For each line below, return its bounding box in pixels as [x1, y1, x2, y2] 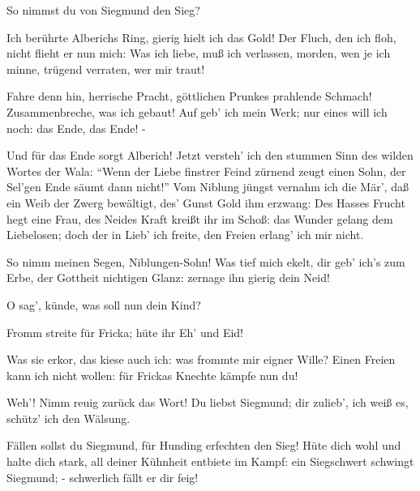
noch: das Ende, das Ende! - [6, 119, 146, 136]
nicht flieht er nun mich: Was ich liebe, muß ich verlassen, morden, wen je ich [6, 45, 391, 62]
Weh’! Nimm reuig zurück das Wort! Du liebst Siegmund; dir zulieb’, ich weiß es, [6, 394, 409, 411]
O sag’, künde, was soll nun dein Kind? [6, 296, 201, 313]
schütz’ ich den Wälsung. [6, 409, 131, 426]
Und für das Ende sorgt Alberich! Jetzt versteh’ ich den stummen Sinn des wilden [6, 147, 414, 164]
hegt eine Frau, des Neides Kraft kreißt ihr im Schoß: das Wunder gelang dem [6, 210, 393, 227]
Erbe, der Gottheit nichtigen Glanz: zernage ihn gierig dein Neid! [6, 269, 330, 286]
